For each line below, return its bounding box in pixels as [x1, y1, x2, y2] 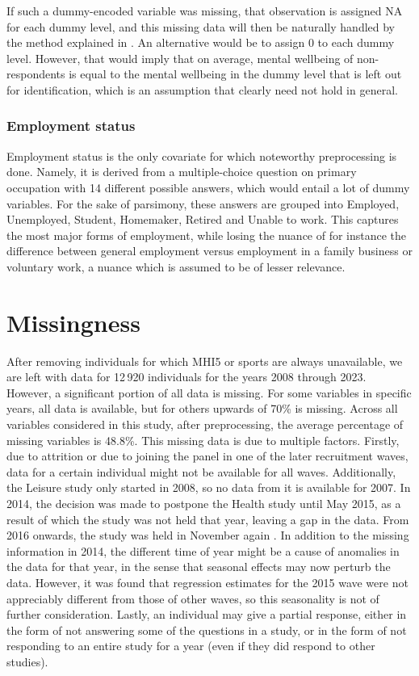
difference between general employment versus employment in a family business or [6, 242, 413, 259]
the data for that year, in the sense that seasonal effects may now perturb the [6, 558, 391, 575]
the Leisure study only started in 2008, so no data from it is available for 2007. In [6, 479, 411, 496]
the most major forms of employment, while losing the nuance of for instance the [6, 226, 407, 243]
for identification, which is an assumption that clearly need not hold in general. [6, 81, 398, 98]
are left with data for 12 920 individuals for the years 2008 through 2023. [6, 368, 367, 385]
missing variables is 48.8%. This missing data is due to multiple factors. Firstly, [6, 431, 400, 448]
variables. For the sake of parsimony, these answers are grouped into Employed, [6, 195, 400, 212]
